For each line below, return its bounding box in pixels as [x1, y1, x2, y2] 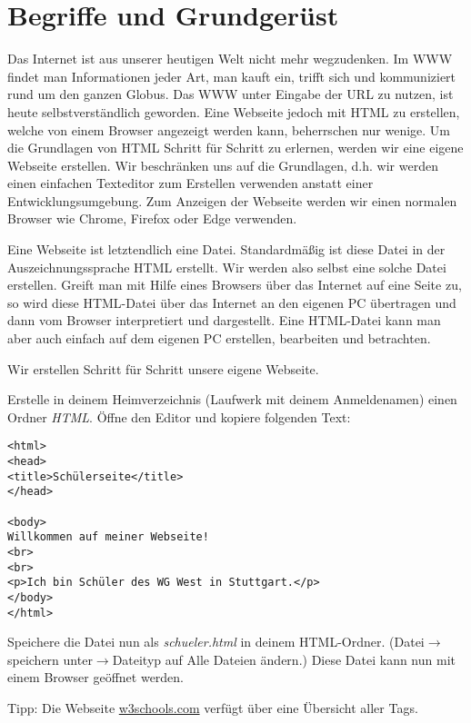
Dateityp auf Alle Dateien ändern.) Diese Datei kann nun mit [112, 649, 456, 669]
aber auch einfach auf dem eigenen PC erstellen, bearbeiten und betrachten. [7, 329, 431, 348]
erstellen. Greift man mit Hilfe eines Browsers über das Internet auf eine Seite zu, [7, 275, 462, 294]
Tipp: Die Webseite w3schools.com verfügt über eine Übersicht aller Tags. [7, 698, 418, 718]
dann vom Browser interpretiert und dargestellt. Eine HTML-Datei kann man [7, 311, 441, 330]
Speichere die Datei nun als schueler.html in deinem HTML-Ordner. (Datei [7, 632, 425, 651]
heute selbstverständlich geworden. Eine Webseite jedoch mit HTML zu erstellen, [7, 102, 460, 121]
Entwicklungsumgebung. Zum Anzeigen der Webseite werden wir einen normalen [7, 191, 457, 210]
